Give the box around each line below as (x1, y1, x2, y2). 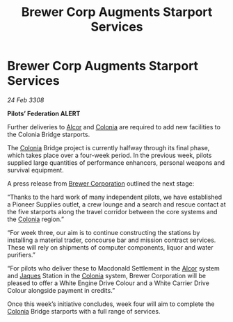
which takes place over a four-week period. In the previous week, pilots (7, 151, 212, 159)
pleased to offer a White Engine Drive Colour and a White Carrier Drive (7, 279, 210, 287)
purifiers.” (7, 250, 36, 259)
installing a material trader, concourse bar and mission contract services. (7, 236, 216, 244)
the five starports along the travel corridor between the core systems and (7, 207, 218, 216)
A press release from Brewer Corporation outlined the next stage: (7, 179, 195, 188)
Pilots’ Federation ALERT (7, 109, 81, 118)
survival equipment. (7, 166, 64, 174)
